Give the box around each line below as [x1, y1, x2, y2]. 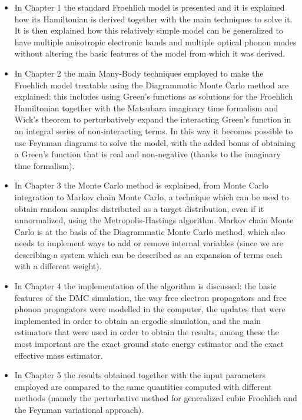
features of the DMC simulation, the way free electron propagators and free [14, 291, 287, 303]
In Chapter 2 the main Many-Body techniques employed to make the [14, 67, 264, 79]
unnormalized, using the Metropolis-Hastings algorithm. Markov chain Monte [14, 214, 294, 226]
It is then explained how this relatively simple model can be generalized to [14, 24, 283, 37]
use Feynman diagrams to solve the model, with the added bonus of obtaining [14, 136, 296, 148]
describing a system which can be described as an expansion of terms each [14, 248, 283, 260]
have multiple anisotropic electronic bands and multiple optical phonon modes [14, 35, 297, 48]
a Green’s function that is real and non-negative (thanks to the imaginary [14, 148, 281, 160]
